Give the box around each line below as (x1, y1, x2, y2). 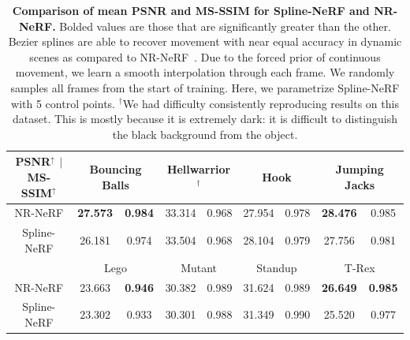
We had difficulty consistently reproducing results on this (122, 95, 399, 111)
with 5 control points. (11, 95, 115, 111)
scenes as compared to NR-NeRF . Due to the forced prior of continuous (29, 48, 381, 65)
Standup (256, 259, 297, 275)
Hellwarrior (166, 161, 231, 177)
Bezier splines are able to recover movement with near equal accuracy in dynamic (8, 33, 402, 50)
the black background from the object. (112, 125, 298, 142)
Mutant (181, 259, 218, 275)
